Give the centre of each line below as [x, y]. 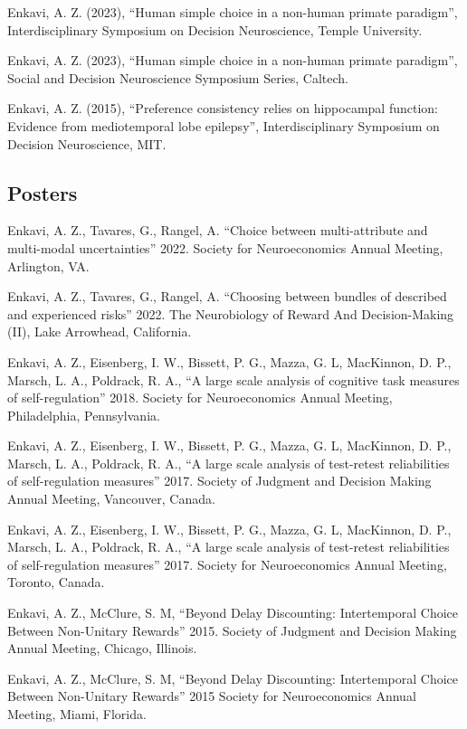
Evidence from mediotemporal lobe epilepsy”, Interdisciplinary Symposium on [224, 125]
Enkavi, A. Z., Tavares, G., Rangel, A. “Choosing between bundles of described [227, 296]
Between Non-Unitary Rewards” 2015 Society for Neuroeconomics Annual [212, 696]
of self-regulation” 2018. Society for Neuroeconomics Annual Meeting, [200, 398]
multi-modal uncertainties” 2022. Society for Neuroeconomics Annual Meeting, [225, 247]
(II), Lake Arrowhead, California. [100, 331]
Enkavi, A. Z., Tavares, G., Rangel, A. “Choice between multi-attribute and [218, 230]
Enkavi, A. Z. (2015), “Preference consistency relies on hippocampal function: [223, 108]
